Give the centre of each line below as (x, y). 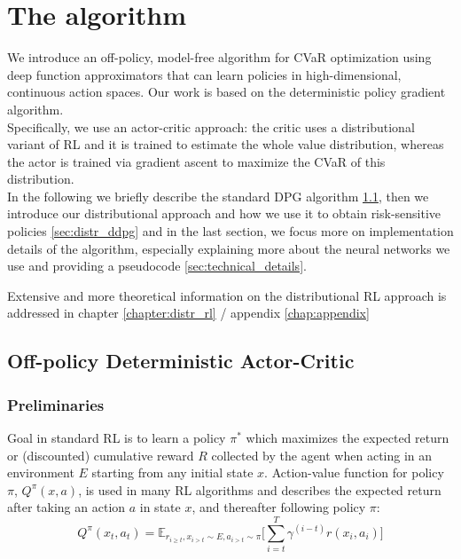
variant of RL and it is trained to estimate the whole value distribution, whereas (226, 144)
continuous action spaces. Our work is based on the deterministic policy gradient (227, 92)
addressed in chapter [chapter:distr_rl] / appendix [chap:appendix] (188, 313)
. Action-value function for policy (354, 472)
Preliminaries (56, 404)
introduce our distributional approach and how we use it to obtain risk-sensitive (224, 213)
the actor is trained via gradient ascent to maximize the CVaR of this (196, 161)
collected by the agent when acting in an (322, 455)
